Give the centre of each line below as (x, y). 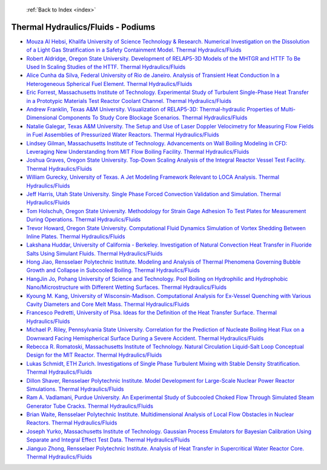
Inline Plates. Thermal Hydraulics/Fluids (76, 236)
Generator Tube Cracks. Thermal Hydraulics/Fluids (90, 406)
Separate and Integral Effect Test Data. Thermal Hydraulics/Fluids (108, 440)
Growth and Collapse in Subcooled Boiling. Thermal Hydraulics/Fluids (113, 270)
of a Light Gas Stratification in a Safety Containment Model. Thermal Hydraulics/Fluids (134, 50)
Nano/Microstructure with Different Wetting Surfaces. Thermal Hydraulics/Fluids (127, 287)
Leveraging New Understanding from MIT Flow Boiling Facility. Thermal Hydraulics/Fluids (138, 151)
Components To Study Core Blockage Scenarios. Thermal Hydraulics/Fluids (153, 117)
